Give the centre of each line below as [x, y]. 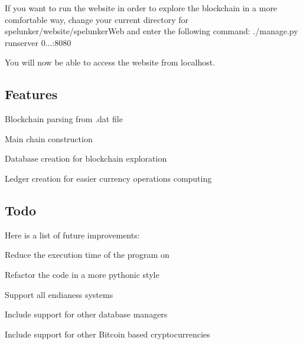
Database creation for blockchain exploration [86, 158]
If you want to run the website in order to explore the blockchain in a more [141, 8]
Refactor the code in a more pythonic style [82, 274]
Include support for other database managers [86, 314]
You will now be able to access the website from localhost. [110, 62]
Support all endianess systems [59, 294]
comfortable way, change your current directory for [97, 19]
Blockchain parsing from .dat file [64, 119]
